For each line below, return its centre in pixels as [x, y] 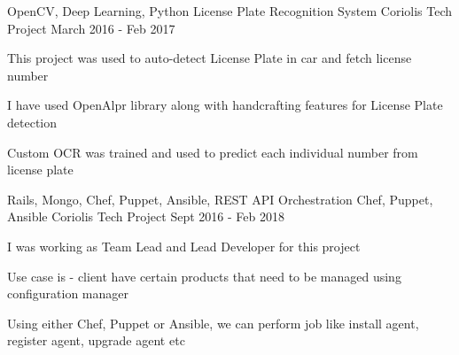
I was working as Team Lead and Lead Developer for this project [184, 246]
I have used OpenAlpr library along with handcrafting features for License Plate [225, 105]
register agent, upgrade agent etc [96, 340]
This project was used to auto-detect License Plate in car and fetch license [210, 58]
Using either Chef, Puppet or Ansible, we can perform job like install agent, [213, 323]
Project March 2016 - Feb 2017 [91, 28]
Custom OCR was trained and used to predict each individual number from [213, 152]
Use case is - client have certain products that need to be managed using [204, 276]
